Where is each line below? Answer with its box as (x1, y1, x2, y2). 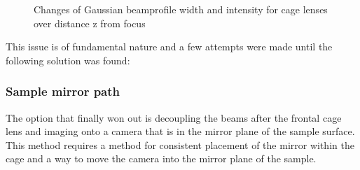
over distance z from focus (34, 15, 146, 30)
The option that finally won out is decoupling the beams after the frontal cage (6, 110, 342, 125)
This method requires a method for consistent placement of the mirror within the (6, 137, 354, 152)
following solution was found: (6, 52, 130, 67)
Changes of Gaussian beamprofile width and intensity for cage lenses (34, 2, 328, 16)
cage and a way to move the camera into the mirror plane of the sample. (6, 151, 317, 166)
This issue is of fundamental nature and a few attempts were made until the (6, 39, 333, 54)
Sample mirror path (6, 83, 120, 100)
